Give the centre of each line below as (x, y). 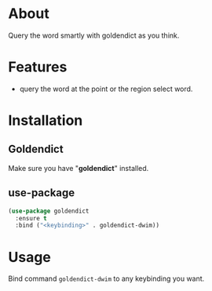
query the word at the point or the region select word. (106, 89)
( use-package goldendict (49, 211)
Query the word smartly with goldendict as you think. (94, 35)
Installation (46, 120)
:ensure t (31, 218)
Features (38, 67)
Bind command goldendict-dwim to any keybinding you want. (106, 278)
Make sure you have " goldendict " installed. (79, 168)
